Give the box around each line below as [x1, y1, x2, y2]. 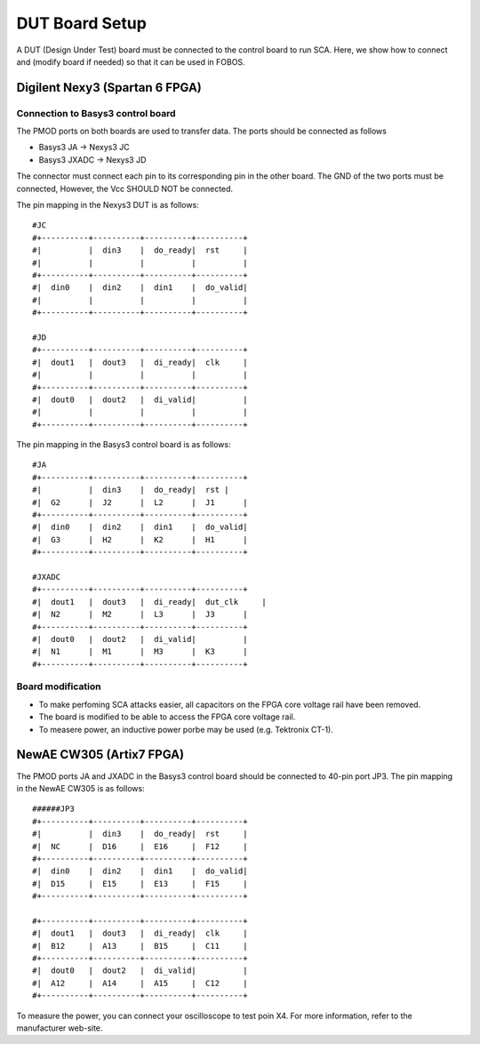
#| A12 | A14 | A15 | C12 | [32, 978, 248, 988]
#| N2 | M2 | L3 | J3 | [32, 609, 248, 620]
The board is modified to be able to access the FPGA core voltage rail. [38, 711, 296, 722]
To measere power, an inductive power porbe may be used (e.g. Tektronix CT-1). [38, 724, 333, 735]
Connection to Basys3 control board [16, 107, 177, 119]
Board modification [16, 680, 101, 693]
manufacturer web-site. [16, 1023, 103, 1033]
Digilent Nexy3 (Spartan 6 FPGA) [16, 80, 202, 95]
